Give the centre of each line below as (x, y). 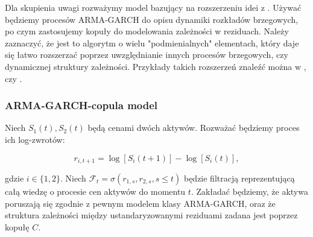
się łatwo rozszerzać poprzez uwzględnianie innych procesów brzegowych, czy (147, 55)
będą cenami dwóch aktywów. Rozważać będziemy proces (194, 128)
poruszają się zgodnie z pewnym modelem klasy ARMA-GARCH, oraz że (140, 203)
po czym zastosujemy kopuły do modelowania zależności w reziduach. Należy (147, 31)
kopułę (17, 226)
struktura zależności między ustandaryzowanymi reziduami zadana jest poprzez (151, 215)
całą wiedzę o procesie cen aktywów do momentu (95, 191)
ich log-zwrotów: (35, 139)
